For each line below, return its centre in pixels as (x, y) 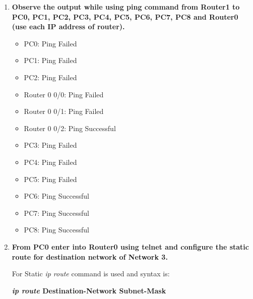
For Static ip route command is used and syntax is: (91, 274)
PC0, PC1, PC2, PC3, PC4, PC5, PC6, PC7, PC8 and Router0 (125, 16)
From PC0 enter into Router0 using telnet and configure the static (130, 246)
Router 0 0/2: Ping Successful (70, 128)
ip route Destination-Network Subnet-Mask (89, 290)
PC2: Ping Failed (50, 77)
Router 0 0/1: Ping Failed (64, 111)
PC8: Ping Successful (56, 230)
